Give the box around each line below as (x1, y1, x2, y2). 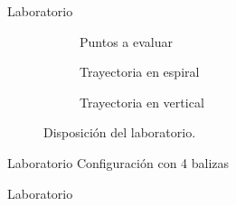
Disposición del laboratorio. (43, 123, 196, 142)
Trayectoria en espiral (80, 62, 200, 81)
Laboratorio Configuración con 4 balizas (7, 153, 230, 172)
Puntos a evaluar (80, 32, 173, 51)
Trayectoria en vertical (80, 92, 204, 111)
